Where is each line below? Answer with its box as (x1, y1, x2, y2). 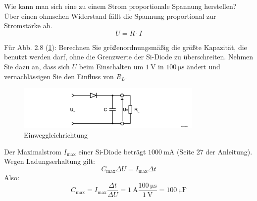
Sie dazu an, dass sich (4, 61, 70, 71)
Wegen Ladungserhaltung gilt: (4, 156, 95, 166)
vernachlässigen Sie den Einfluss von (4, 71, 114, 81)
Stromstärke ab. (4, 20, 52, 31)
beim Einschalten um (79, 61, 144, 71)
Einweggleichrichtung (24, 129, 88, 140)
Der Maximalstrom (4, 146, 61, 156)
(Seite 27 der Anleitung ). (177, 146, 253, 156)
